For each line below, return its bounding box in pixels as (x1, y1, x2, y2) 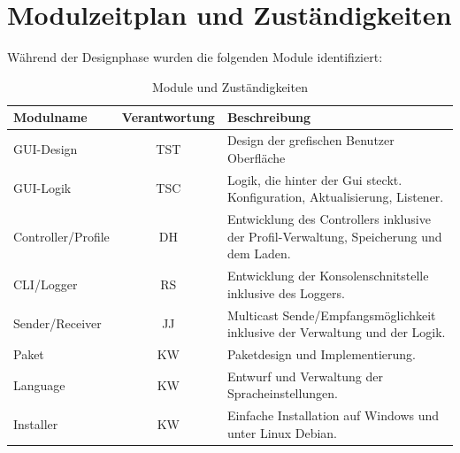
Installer (13, 415, 58, 434)
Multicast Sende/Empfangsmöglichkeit (226, 305, 436, 324)
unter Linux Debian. (226, 423, 338, 441)
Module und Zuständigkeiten (152, 77, 308, 96)
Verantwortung (121, 108, 215, 127)
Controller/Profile (13, 226, 110, 245)
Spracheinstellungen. (226, 384, 338, 403)
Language (13, 375, 65, 394)
